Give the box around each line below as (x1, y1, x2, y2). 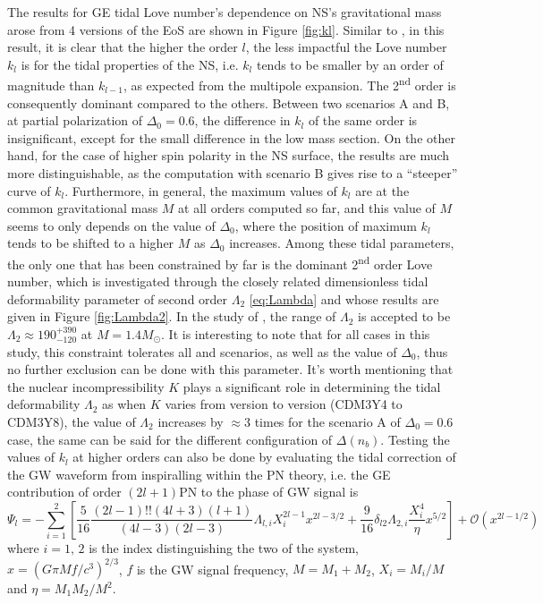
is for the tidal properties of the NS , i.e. (21, 55, 239, 73)
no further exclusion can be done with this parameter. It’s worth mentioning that (7, 360, 454, 379)
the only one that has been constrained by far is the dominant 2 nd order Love (7, 251, 433, 273)
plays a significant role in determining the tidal (182, 377, 441, 396)
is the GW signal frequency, (136, 559, 289, 578)
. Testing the (380, 430, 450, 448)
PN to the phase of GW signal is (179, 482, 359, 501)
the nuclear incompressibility (7, 377, 165, 396)
